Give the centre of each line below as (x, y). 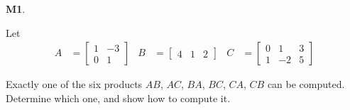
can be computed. (306, 84)
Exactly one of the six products (74, 84)
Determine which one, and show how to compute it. (118, 98)
